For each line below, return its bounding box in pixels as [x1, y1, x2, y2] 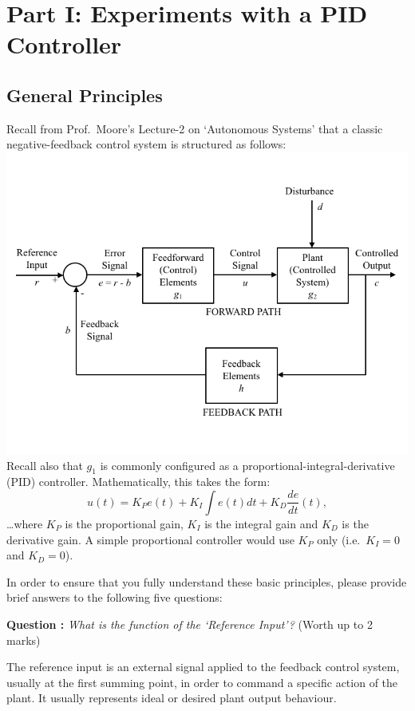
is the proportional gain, [65, 515, 184, 531]
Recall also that [6, 456, 83, 473]
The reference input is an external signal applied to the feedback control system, [6, 658, 400, 675]
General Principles [6, 82, 163, 107]
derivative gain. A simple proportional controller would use [6, 531, 294, 547]
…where [6, 515, 43, 531]
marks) [6, 631, 41, 648]
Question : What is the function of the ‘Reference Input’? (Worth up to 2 [6, 615, 373, 632]
